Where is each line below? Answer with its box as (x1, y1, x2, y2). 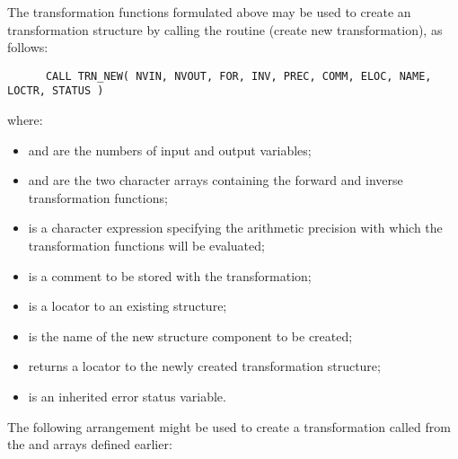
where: (7, 110, 43, 129)
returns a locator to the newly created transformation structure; (28, 357, 381, 375)
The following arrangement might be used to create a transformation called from (7, 417, 451, 436)
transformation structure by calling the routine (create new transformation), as (7, 20, 443, 39)
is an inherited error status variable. (28, 387, 226, 406)
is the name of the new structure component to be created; (28, 326, 353, 345)
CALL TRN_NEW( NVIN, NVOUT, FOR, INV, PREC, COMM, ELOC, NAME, (45, 69, 432, 83)
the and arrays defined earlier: (7, 435, 172, 454)
